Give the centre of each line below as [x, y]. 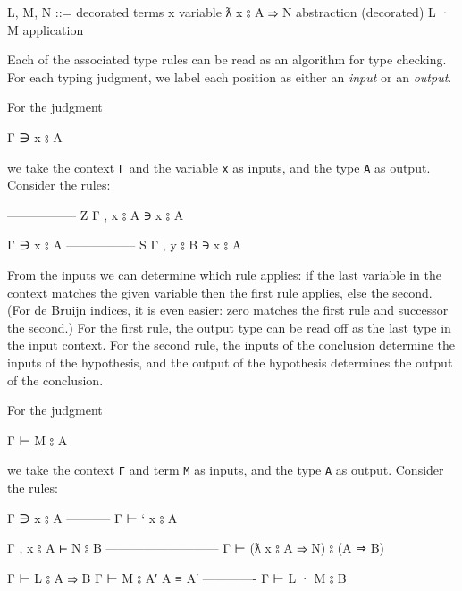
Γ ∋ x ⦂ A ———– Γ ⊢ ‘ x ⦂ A [92, 517]
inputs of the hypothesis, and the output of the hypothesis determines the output [230, 362]
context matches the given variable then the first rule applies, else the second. [220, 292]
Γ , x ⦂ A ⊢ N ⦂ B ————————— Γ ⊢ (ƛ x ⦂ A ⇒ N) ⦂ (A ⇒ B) [196, 548]
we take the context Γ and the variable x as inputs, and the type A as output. [219, 167]
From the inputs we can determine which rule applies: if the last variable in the [224, 274]
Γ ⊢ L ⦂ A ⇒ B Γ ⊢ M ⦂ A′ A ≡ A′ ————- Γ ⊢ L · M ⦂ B [177, 577]
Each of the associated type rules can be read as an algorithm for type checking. [227, 59]
